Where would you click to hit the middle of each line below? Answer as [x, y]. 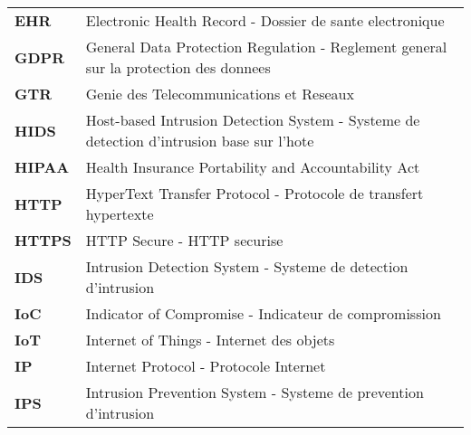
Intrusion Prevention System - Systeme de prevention [255, 392]
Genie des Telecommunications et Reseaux [220, 94]
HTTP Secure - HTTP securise [184, 240]
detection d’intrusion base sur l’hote [200, 141]
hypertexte [120, 214]
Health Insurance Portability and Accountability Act [253, 167]
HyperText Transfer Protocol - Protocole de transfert [255, 193]
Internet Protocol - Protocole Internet [206, 366]
